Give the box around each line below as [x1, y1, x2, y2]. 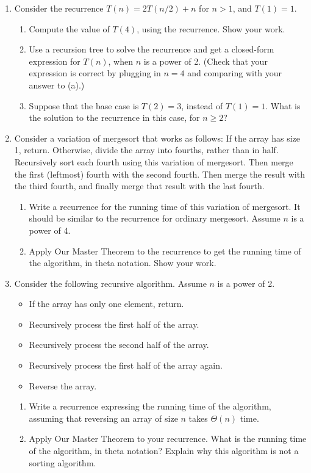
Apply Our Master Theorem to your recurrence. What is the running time [29, 432, 307, 445]
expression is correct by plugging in [29, 67, 161, 79]
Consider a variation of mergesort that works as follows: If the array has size [14, 131, 301, 144]
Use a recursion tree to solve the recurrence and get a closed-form [29, 43, 274, 56]
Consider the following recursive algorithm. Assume [14, 276, 207, 289]
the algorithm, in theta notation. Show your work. [29, 256, 216, 269]
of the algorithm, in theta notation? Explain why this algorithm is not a [29, 444, 299, 457]
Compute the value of [29, 22, 110, 35]
